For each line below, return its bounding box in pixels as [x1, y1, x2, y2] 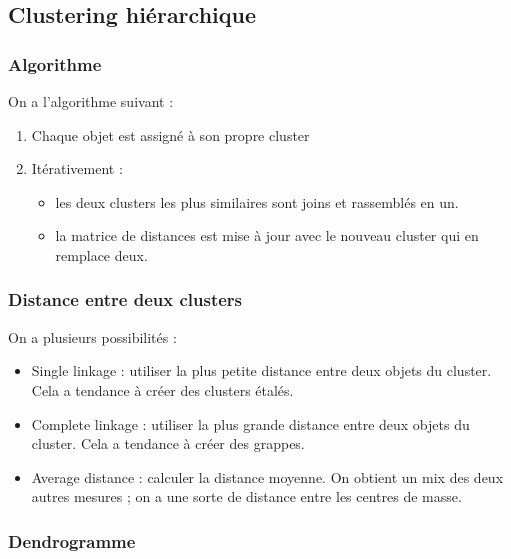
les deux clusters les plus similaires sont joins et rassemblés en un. [55, 191, 459, 212]
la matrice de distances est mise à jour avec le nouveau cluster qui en [55, 225, 479, 246]
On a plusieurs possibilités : [8, 326, 177, 347]
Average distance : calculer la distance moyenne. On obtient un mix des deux [31, 466, 504, 487]
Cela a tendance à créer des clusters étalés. [31, 379, 294, 400]
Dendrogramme [8, 528, 136, 553]
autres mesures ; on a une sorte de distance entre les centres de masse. [31, 486, 462, 507]
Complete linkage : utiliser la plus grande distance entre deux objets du [31, 413, 470, 434]
